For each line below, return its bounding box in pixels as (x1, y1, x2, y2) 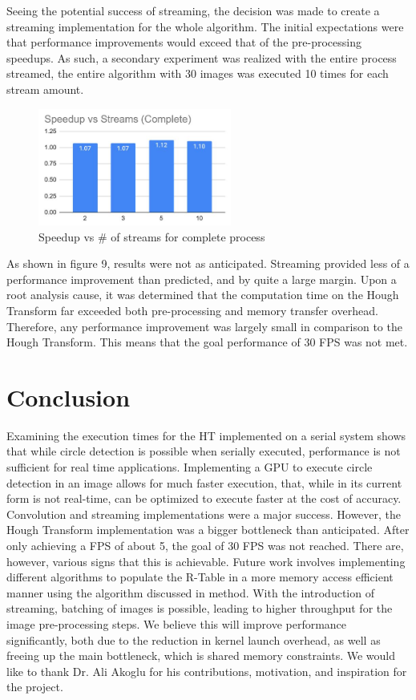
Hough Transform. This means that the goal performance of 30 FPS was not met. (6, 334, 408, 350)
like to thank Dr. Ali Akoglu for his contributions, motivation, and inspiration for (6, 662, 407, 679)
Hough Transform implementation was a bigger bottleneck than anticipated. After (6, 521, 410, 538)
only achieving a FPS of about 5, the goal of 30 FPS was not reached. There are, (6, 537, 404, 554)
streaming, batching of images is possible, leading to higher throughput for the (6, 600, 393, 617)
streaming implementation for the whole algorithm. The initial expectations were (6, 18, 404, 34)
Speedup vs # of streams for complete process (38, 228, 265, 245)
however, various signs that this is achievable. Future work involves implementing (6, 552, 406, 569)
